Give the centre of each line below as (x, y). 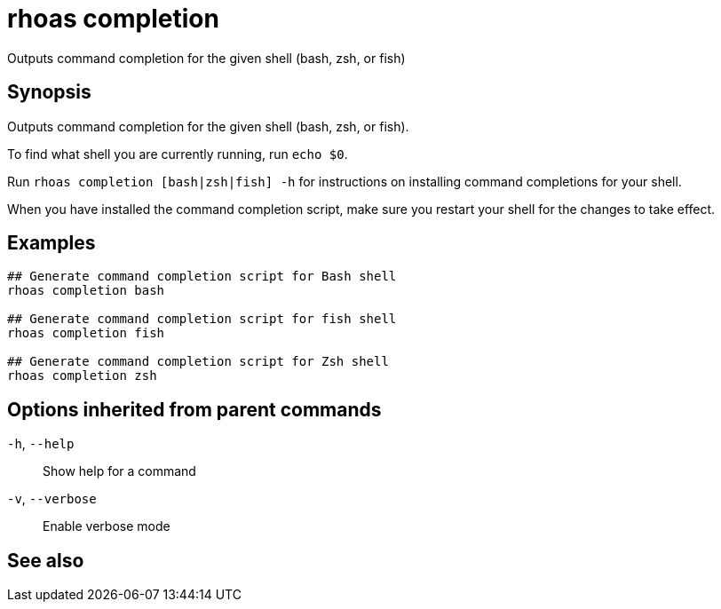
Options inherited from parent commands (194, 409)
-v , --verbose (52, 499)
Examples (51, 243)
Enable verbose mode (107, 526)
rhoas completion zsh (82, 376)
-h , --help (41, 444)
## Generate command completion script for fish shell (202, 319)
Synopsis (49, 92)
